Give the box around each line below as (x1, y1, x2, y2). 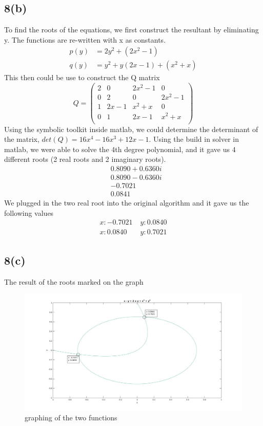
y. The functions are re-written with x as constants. (4, 34, 166, 45)
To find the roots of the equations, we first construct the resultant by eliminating (4, 24, 259, 35)
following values (4, 207, 54, 218)
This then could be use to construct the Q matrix (4, 72, 160, 83)
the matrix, (4, 134, 39, 144)
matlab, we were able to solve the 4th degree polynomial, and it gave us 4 (4, 143, 236, 154)
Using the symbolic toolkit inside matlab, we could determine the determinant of (4, 123, 258, 134)
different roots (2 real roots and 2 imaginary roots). (4, 154, 166, 164)
